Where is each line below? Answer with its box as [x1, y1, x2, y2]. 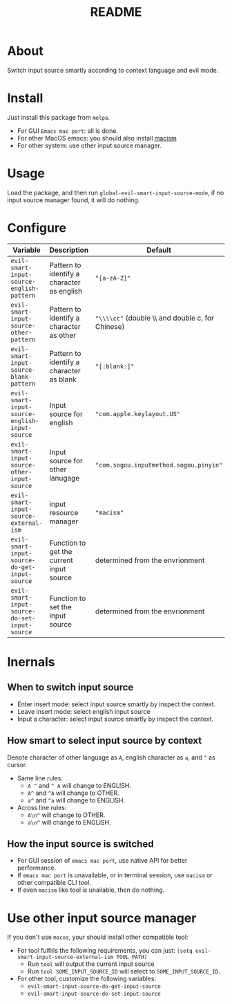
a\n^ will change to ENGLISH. [27, 818, 112, 826]
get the [49, 546, 72, 556]
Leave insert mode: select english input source [17, 707, 151, 715]
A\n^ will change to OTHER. [27, 811, 106, 819]
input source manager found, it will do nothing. [7, 195, 140, 204]
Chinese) [95, 321, 125, 331]
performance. [17, 863, 57, 872]
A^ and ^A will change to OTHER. [27, 789, 119, 797]
